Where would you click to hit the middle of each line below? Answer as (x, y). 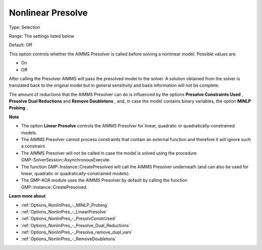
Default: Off (21, 45)
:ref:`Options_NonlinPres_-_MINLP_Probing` (65, 205)
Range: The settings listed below (42, 36)
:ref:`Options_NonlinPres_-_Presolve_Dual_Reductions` (76, 225)
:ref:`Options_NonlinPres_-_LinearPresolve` (64, 212)
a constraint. (33, 146)
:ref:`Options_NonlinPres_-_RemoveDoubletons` (69, 239)
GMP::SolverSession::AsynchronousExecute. (66, 160)
